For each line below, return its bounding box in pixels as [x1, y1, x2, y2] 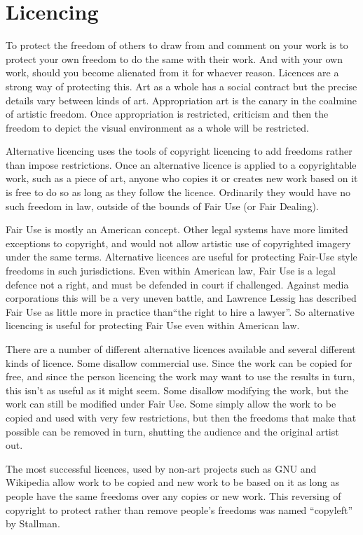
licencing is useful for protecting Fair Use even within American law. [6, 318, 300, 333]
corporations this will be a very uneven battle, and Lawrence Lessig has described [6, 291, 357, 305]
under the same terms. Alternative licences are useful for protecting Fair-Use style [6, 249, 357, 264]
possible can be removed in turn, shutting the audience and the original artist [6, 424, 339, 438]
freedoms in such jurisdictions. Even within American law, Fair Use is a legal [6, 263, 336, 278]
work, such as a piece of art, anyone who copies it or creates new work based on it [6, 171, 358, 186]
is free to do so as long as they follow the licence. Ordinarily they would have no [6, 185, 350, 200]
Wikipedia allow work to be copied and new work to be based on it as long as [6, 475, 340, 489]
